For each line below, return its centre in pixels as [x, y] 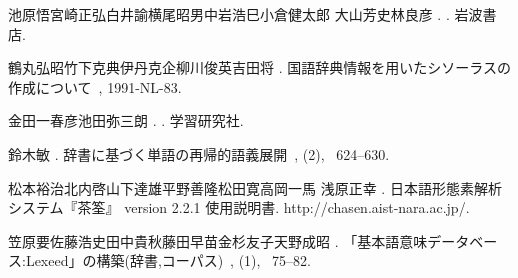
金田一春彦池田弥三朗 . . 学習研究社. [126, 120]
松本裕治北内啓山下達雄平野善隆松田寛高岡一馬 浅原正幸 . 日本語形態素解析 [255, 187]
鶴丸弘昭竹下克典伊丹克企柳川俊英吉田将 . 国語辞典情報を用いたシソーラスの [259, 67]
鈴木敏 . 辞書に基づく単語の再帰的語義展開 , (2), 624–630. [199, 153]
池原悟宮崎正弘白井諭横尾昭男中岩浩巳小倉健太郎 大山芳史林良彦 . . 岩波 [245, 14]
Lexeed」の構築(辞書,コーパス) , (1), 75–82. [168, 260]
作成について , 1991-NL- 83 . [95, 86]
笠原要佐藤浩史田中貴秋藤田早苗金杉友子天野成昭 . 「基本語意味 [218, 240]
